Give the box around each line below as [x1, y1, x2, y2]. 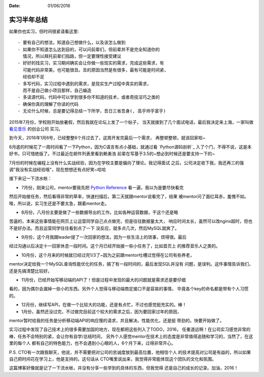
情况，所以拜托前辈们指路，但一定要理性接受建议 [22, 54, 122, 59]
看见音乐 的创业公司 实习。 [9, 126, 63, 132]
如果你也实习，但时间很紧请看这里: [9, 28, 79, 34]
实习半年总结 [9, 15, 48, 24]
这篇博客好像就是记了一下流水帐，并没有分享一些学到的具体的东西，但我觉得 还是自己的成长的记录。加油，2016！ [9, 365, 239, 371]
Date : [9, 3, 21, 8]
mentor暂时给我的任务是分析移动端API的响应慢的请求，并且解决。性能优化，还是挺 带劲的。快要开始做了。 [9, 317, 224, 323]
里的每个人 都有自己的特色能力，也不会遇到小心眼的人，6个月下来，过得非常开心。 [9, 340, 176, 346]
